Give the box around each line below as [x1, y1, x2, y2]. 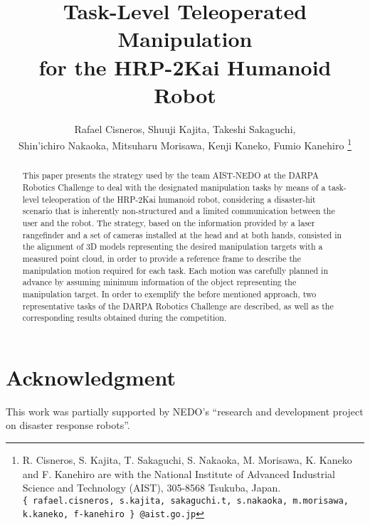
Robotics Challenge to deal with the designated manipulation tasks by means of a [22, 181, 326, 193]
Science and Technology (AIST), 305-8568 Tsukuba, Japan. [22, 480, 281, 495]
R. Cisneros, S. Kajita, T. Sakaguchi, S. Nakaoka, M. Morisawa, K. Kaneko [22, 452, 352, 467]
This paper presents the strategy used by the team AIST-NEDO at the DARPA [22, 169, 319, 181]
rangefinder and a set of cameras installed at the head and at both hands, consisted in [22, 228, 342, 240]
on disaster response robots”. [6, 418, 130, 433]
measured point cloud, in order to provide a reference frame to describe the [22, 252, 301, 264]
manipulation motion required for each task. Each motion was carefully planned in [22, 264, 328, 276]
